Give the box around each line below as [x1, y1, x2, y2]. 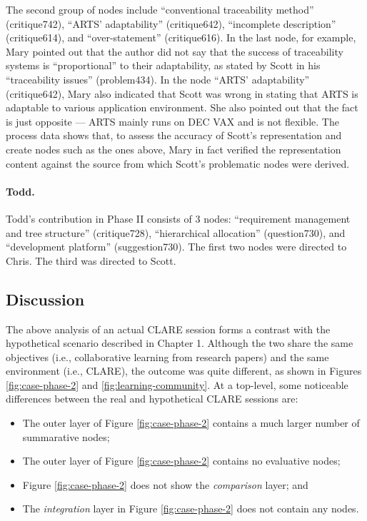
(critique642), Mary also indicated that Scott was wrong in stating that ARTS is [6, 86, 358, 101]
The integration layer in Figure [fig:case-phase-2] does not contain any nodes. [22, 501, 359, 516]
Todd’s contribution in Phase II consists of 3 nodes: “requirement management [6, 211, 351, 226]
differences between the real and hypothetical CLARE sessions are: [6, 391, 298, 406]
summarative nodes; [22, 429, 110, 444]
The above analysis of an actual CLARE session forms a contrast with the [6, 321, 331, 336]
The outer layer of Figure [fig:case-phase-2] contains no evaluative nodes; [22, 453, 341, 468]
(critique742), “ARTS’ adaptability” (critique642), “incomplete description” [6, 16, 336, 31]
